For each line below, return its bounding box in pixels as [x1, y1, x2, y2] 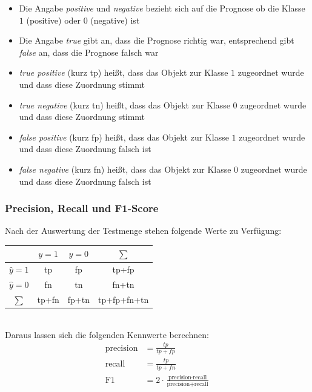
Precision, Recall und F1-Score [5, 201, 159, 216]
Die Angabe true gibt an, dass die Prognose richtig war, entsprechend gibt [19, 34, 294, 47]
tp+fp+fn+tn [98, 293, 149, 305]
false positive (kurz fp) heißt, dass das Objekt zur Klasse [19, 130, 229, 143]
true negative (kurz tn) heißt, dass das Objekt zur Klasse [19, 98, 230, 111]
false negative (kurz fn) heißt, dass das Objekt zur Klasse [19, 162, 231, 175]
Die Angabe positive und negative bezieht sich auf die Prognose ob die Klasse [19, 2, 305, 14]
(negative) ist [90, 13, 140, 26]
